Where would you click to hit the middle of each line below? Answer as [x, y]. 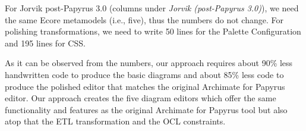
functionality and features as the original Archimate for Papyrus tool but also [146, 109]
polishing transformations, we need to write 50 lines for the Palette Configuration [153, 31]
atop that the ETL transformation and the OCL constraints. [115, 121]
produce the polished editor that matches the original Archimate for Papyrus [145, 86]
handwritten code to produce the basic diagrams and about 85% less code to [144, 74]
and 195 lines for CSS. [45, 43]
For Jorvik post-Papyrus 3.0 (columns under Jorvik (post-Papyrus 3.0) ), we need [152, 8]
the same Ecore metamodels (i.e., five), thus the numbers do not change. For [144, 19]
